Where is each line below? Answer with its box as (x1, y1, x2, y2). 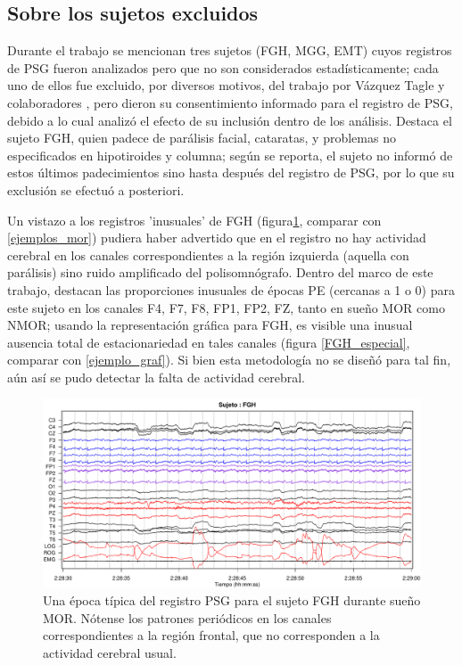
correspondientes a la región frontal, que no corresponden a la (43, 626, 380, 644)
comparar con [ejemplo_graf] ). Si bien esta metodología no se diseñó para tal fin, (7, 350, 451, 369)
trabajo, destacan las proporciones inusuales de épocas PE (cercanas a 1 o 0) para (7, 280, 455, 299)
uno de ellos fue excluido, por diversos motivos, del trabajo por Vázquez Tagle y (7, 76, 445, 94)
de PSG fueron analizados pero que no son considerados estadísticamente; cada (7, 58, 439, 77)
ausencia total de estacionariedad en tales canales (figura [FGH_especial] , (7, 332, 410, 351)
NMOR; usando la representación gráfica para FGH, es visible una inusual (7, 316, 413, 334)
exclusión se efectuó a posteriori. (7, 180, 185, 199)
